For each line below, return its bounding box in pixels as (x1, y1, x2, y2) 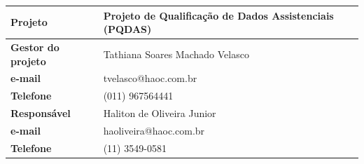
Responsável (10, 106, 71, 121)
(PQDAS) (103, 22, 152, 36)
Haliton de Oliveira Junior (103, 106, 216, 121)
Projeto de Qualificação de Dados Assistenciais (103, 8, 334, 22)
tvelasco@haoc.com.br (103, 71, 197, 86)
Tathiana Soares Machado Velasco (103, 46, 249, 61)
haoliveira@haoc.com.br (103, 123, 205, 137)
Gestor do (10, 39, 59, 54)
